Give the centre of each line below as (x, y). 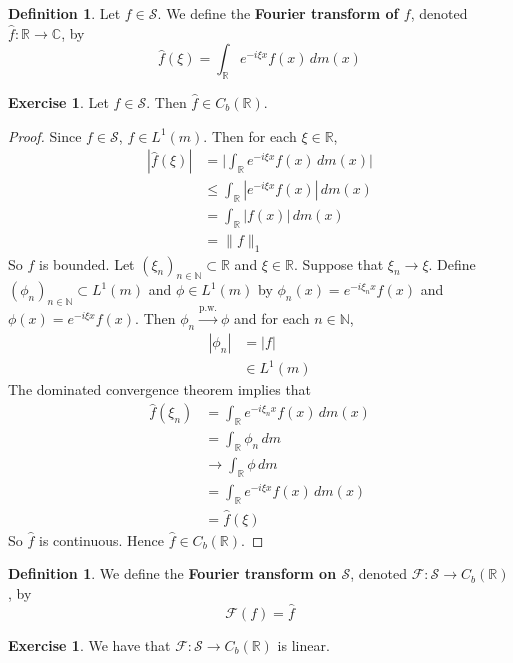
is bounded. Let (86, 263)
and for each (271, 318)
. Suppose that (339, 263)
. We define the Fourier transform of (278, 13)
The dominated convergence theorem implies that (160, 389)
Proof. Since (45, 135)
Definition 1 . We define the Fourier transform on (172, 573)
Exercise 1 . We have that (89, 644)
